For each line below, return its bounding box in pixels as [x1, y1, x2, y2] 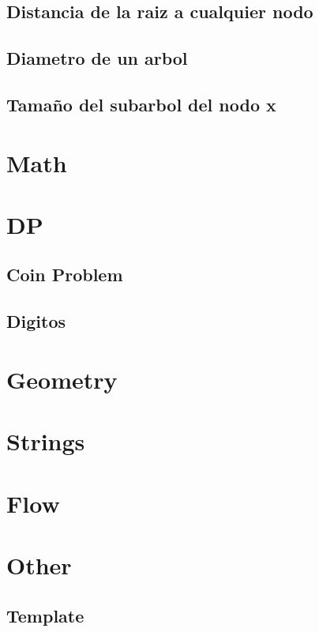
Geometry [6, 363, 118, 395]
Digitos [6, 309, 66, 333]
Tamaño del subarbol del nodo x [6, 92, 276, 116]
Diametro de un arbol [6, 46, 188, 70]
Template [6, 603, 84, 627]
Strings [6, 425, 85, 457]
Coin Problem [6, 262, 123, 287]
